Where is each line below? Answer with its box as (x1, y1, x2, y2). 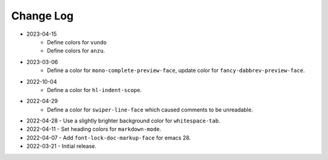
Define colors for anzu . (47, 47, 106, 55)
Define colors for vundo (47, 38, 107, 45)
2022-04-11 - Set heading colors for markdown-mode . (26, 125, 162, 133)
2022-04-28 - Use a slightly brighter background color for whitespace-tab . (26, 117, 220, 124)
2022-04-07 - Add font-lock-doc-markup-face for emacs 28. (26, 134, 191, 141)
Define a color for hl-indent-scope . (47, 86, 142, 93)
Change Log (11, 9, 74, 22)
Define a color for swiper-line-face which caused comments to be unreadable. (47, 106, 253, 113)
